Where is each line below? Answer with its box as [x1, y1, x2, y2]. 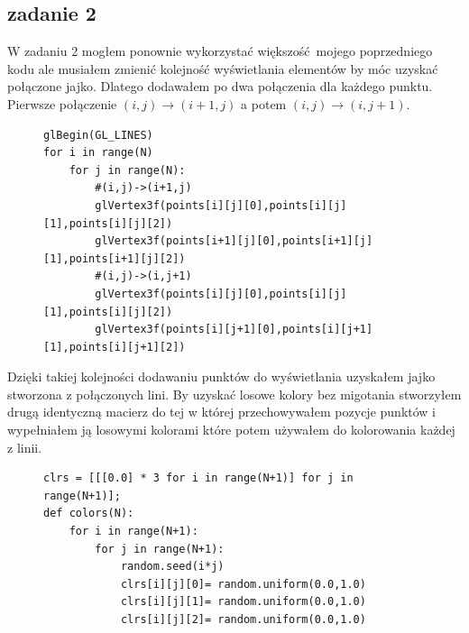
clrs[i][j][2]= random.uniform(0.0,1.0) [120, 613, 366, 627]
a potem [241, 94, 287, 113]
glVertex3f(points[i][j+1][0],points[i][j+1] [95, 323, 373, 336]
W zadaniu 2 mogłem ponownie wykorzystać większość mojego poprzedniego [7, 41, 433, 60]
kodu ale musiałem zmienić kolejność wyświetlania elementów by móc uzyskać [7, 59, 438, 78]
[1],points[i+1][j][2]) [43, 252, 186, 265]
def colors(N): [43, 507, 134, 520]
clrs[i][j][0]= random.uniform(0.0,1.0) [120, 577, 366, 591]
